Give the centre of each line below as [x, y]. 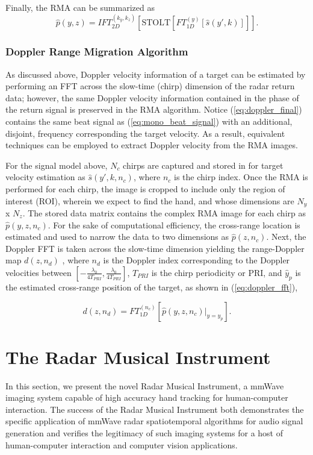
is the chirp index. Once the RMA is [241, 177]
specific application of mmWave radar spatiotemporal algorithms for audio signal [154, 421]
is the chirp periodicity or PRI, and [217, 272]
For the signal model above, [57, 165]
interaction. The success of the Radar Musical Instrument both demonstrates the [155, 409]
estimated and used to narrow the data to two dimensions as [117, 237]
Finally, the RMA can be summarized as [80, 7]
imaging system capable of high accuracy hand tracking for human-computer [147, 397]
